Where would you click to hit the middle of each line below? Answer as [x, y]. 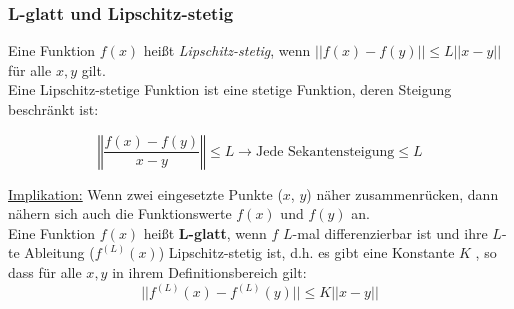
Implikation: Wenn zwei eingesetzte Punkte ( [145, 193]
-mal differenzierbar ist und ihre [390, 232]
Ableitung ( [59, 252]
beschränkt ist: [53, 109]
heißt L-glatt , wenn [205, 232]
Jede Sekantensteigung [325, 151]
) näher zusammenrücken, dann [402, 193]
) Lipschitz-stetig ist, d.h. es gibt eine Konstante [306, 252]
